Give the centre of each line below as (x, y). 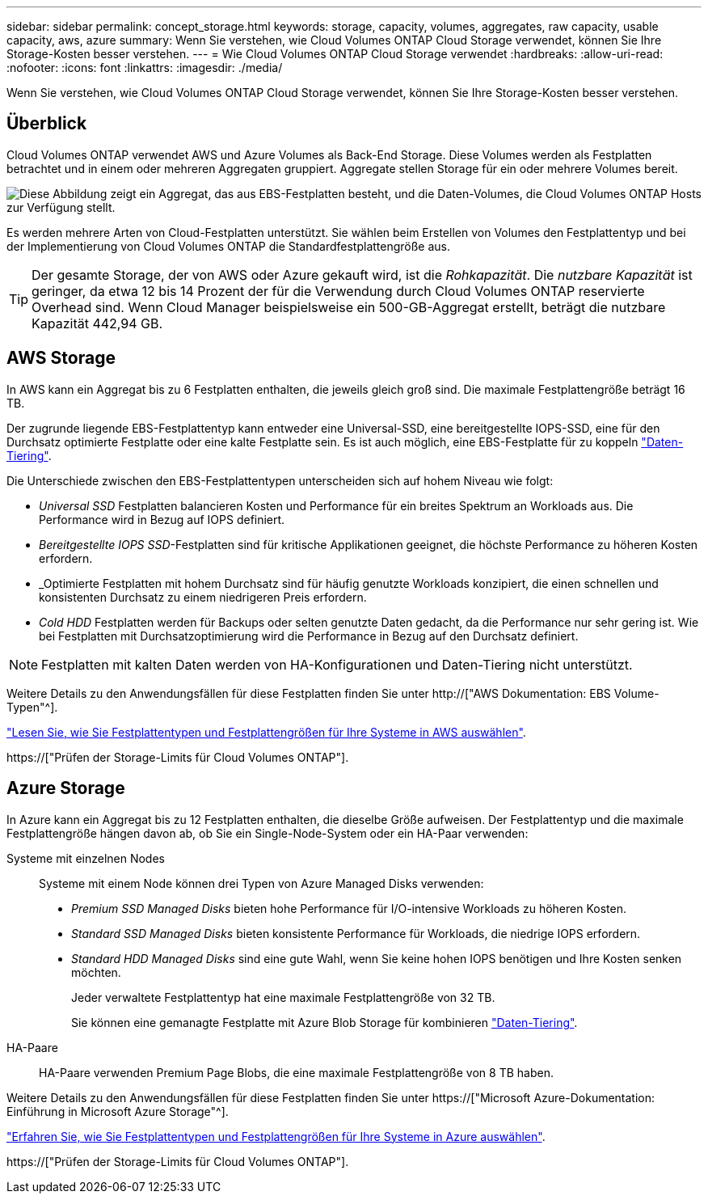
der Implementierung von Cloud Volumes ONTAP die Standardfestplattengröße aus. (229, 246)
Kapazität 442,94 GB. (97, 323)
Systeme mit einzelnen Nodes (86, 858)
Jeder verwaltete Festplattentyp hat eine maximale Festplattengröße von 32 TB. (283, 997)
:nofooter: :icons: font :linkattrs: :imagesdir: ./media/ (145, 68)
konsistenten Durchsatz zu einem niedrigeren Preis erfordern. (203, 597)
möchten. (96, 972)
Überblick (47, 124)
